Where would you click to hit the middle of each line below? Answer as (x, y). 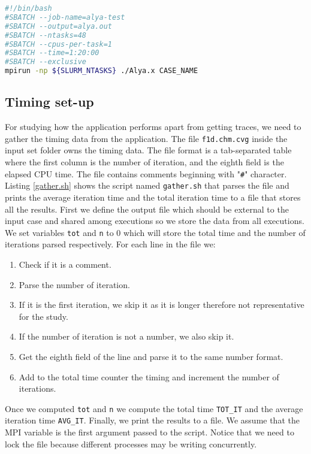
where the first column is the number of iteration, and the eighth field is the (144, 162)
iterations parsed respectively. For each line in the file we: (110, 244)
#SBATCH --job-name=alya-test (65, 17)
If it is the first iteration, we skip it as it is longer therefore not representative (161, 305)
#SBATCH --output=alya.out (58, 26)
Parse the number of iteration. (74, 284)
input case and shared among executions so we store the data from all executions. (155, 221)
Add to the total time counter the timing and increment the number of (149, 376)
